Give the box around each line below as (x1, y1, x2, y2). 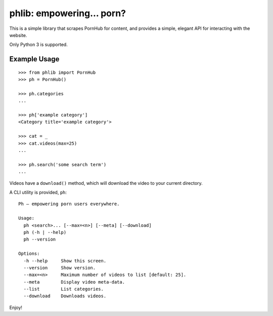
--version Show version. (23, 265, 96, 270)
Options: (18, 251, 40, 257)
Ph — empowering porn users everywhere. (18, 201, 120, 207)
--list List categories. (23, 286, 104, 292)
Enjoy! (9, 304, 23, 310)
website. (9, 32, 27, 38)
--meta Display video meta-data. (23, 279, 125, 285)
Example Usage (9, 55, 60, 63)
